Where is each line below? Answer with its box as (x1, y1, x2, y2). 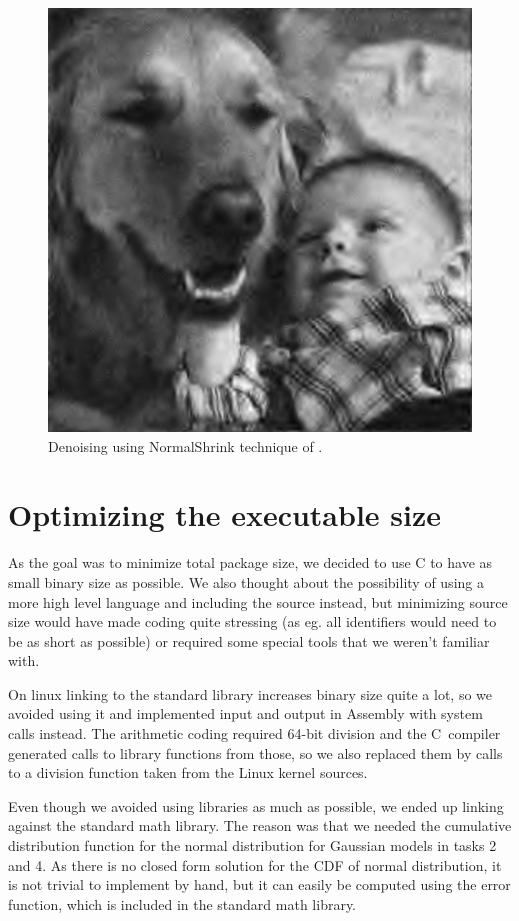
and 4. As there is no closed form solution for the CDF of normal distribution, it (8, 854, 502, 875)
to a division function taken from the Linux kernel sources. (8, 762, 368, 783)
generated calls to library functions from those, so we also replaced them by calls (8, 742, 503, 763)
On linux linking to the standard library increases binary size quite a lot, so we (8, 683, 492, 704)
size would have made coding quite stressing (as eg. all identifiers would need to (8, 611, 497, 632)
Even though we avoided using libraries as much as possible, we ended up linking (8, 795, 504, 816)
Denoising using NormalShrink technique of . (48, 435, 323, 456)
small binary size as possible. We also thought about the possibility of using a (8, 571, 484, 592)
